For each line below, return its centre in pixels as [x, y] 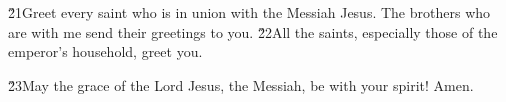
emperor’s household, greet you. [105, 51]
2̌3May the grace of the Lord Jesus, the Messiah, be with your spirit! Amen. [241, 84]
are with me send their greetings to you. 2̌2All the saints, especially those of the [253, 31]
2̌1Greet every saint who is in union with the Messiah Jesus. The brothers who [249, 12]
